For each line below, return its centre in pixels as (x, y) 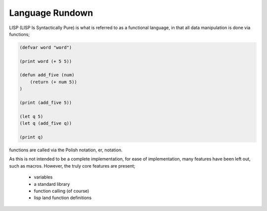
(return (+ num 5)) (54, 82)
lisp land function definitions (63, 198)
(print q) (31, 137)
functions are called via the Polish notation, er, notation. (66, 150)
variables (43, 177)
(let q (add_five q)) (46, 123)
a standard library (52, 184)
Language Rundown (51, 13)
